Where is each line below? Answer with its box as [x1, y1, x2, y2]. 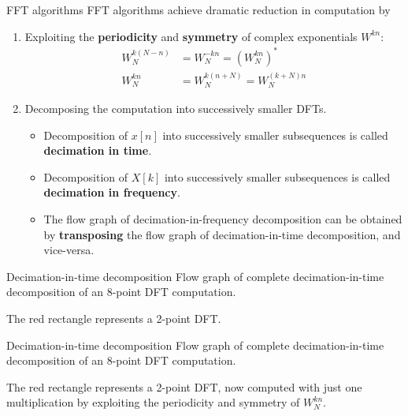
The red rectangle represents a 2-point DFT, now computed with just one [6, 378, 362, 395]
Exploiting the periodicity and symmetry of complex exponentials [24, 28, 358, 44]
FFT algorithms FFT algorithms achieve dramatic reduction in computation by [6, 2, 391, 17]
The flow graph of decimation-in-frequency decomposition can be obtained [43, 210, 402, 227]
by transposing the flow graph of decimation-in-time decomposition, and [43, 226, 401, 242]
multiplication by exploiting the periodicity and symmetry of [6, 394, 300, 410]
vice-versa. [43, 242, 95, 258]
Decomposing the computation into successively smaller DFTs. [24, 99, 327, 116]
